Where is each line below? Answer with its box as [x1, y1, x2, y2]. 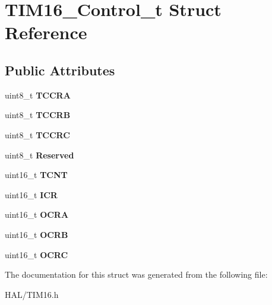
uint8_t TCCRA [5, 88, 71, 101]
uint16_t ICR [5, 188, 58, 201]
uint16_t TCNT [5, 169, 68, 181]
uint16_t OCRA [5, 208, 69, 221]
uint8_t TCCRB [5, 109, 71, 121]
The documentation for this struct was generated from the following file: [5, 268, 268, 281]
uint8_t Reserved [5, 148, 74, 161]
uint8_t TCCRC [5, 128, 70, 141]
